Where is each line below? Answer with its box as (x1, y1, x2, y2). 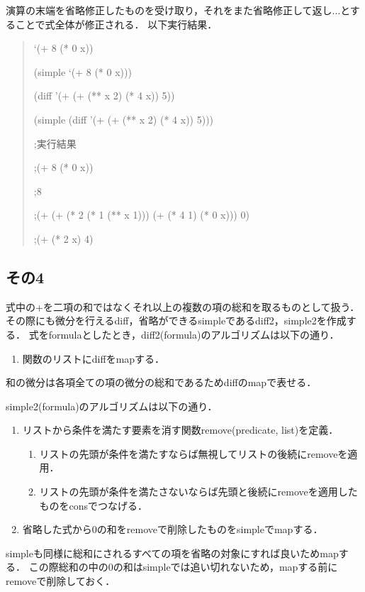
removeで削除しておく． (6, 574, 116, 588)
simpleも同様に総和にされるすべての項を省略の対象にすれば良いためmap (6, 545, 339, 560)
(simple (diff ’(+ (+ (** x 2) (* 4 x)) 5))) (33, 111, 214, 126)
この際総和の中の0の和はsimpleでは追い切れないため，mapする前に (28, 559, 338, 574)
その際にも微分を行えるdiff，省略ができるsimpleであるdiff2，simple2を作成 (6, 313, 347, 328)
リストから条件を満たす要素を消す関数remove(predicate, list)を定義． (22, 422, 339, 437)
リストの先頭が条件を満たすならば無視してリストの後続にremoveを (39, 446, 348, 461)
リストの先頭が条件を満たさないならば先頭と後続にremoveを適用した (39, 484, 358, 499)
